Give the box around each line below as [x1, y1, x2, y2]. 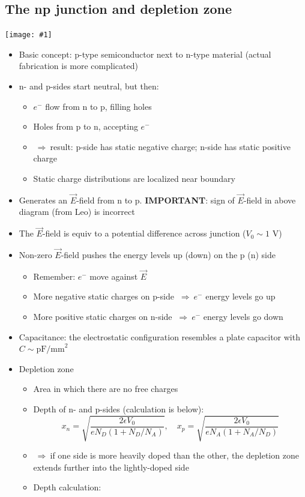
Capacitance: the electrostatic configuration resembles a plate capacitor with [19, 330, 300, 343]
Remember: [33, 270, 76, 282]
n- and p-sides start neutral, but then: [19, 80, 159, 92]
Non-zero [19, 248, 52, 261]
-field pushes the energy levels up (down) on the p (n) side [61, 248, 276, 261]
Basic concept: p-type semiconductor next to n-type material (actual [19, 47, 271, 60]
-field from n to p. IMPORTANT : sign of [76, 193, 235, 206]
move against [89, 270, 138, 282]
